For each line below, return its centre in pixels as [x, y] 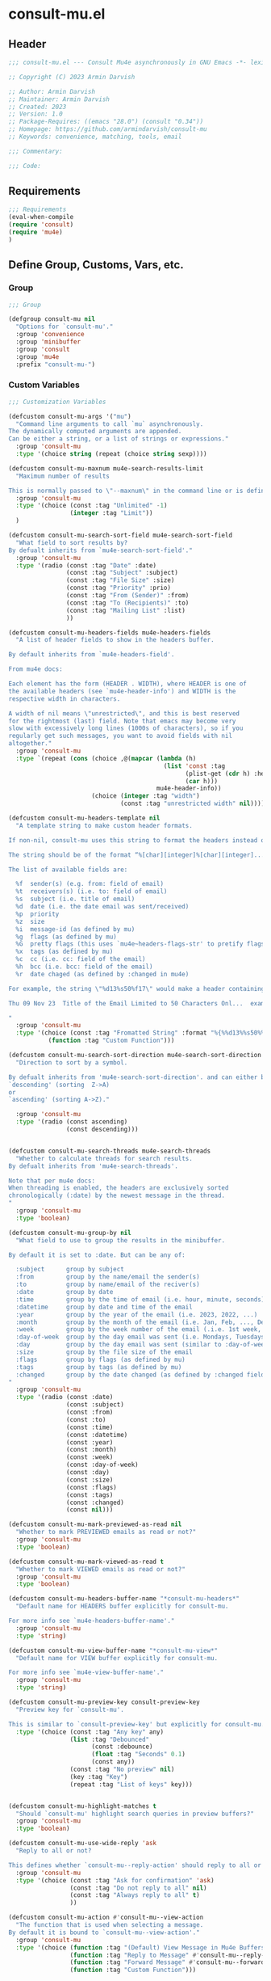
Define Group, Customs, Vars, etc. [96, 265]
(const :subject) [95, 1405]
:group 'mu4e [38, 356]
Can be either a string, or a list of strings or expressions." [119, 439]
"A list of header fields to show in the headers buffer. [115, 640]
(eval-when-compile [41, 217]
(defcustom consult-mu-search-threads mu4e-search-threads [110, 1151]
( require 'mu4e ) [35, 232]
